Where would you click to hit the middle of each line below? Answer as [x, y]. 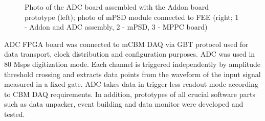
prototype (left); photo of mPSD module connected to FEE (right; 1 [132, 17]
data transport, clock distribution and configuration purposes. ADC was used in [130, 54]
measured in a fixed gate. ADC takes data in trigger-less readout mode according [131, 84]
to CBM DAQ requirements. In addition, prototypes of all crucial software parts [130, 94]
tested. [15, 114]
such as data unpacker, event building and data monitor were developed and [124, 104]
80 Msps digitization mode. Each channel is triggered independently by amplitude [132, 64]
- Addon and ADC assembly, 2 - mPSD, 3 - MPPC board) [116, 27]
